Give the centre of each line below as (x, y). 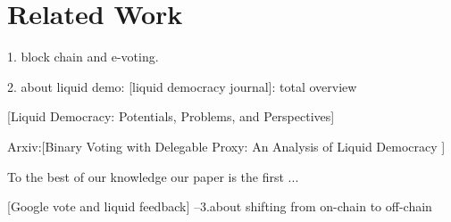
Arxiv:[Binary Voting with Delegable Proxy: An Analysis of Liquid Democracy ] (226, 146)
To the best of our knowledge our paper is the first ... (153, 176)
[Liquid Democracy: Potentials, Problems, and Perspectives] (171, 116)
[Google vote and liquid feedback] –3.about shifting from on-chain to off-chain (220, 206)
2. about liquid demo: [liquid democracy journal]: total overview (182, 86)
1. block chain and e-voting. (83, 57)
